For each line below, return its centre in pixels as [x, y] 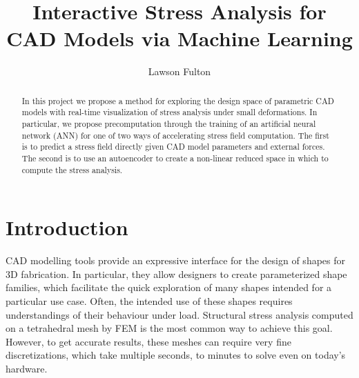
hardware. [27, 368]
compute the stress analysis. [72, 169]
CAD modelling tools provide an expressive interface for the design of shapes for [176, 260]
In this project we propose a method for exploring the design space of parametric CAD [178, 100]
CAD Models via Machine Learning [179, 38]
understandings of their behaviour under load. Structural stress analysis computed [179, 314]
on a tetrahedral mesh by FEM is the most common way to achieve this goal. [169, 328]
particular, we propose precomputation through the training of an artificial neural [169, 124]
